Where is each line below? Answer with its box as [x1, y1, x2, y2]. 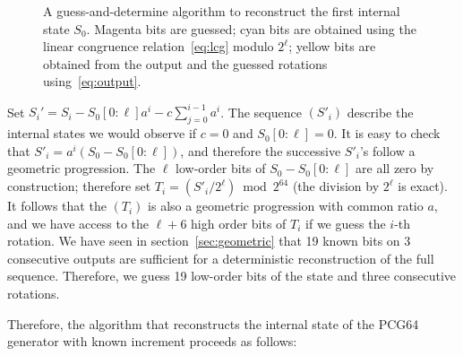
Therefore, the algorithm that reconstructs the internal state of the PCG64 [7, 314, 419, 333]
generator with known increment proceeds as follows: [7, 332, 297, 351]
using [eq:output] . [43, 72, 141, 91]
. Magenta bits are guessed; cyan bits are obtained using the [86, 19, 416, 38]
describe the [347, 102, 414, 121]
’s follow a [359, 141, 416, 160]
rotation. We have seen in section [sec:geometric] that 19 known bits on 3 [7, 231, 411, 250]
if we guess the [305, 213, 386, 232]
